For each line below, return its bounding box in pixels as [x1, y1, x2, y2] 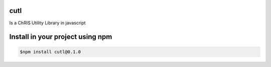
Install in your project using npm [9, 33, 112, 41]
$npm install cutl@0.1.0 [20, 49, 81, 55]
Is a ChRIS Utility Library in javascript [9, 20, 86, 26]
